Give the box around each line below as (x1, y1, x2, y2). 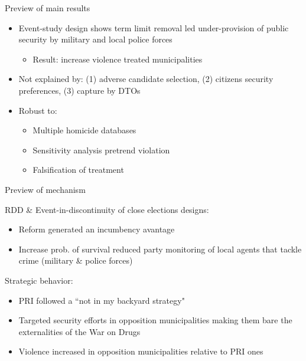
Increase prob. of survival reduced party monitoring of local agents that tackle (18, 242, 302, 255)
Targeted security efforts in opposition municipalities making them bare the (18, 314, 292, 326)
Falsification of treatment (32, 163, 124, 176)
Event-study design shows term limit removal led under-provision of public (18, 21, 289, 34)
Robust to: (18, 104, 57, 116)
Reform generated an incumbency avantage (18, 223, 175, 235)
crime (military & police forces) (18, 254, 133, 267)
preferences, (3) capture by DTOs (18, 84, 141, 96)
